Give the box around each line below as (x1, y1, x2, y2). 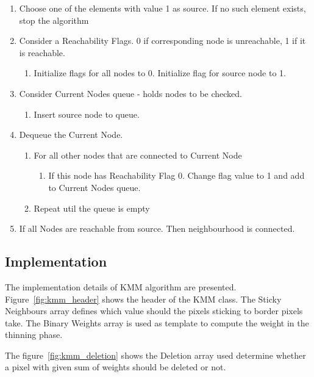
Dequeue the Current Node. (19, 128, 123, 141)
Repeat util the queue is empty (34, 201, 150, 214)
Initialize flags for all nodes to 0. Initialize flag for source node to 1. (34, 66, 286, 79)
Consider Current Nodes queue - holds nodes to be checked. (19, 87, 242, 99)
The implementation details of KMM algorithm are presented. (5, 280, 237, 293)
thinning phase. (5, 328, 63, 341)
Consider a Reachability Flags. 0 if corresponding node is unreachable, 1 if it (19, 34, 306, 47)
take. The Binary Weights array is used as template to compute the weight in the (5, 316, 309, 329)
